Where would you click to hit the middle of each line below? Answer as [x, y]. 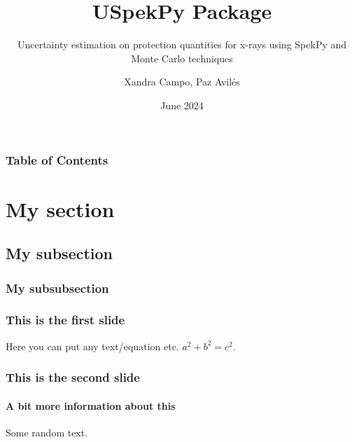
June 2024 [182, 105]
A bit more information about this [91, 405]
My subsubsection [57, 288]
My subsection [59, 253]
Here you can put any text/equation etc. [92, 346]
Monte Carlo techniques [182, 58]
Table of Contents [57, 159]
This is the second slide [73, 377]
